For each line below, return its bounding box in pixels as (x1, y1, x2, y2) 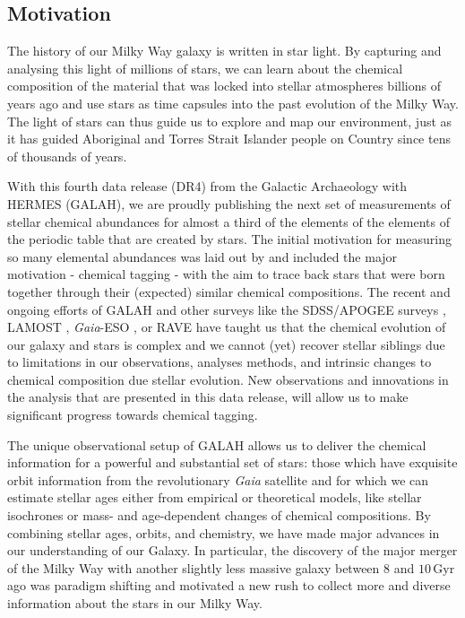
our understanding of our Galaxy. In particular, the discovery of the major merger (7, 541, 458, 560)
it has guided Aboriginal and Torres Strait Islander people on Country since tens (7, 129, 451, 148)
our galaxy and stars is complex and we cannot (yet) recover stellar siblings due (7, 335, 445, 353)
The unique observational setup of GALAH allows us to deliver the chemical (7, 435, 426, 454)
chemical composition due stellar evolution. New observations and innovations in (7, 370, 449, 388)
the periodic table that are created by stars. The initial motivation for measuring (7, 230, 452, 248)
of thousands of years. (7, 146, 127, 165)
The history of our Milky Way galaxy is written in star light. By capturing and (7, 41, 442, 60)
